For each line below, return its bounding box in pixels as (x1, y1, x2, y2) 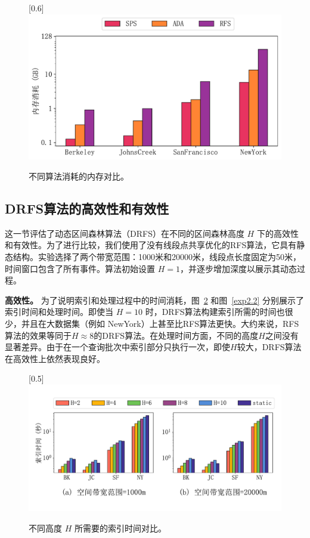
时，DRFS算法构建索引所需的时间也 (145, 305, 285, 318)
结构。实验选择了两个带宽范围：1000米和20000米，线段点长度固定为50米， (13, 251, 301, 263)
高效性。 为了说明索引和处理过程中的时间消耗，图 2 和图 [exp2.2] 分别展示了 (5, 293, 305, 306)
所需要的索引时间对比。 (74, 521, 166, 534)
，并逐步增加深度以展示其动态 (179, 262, 297, 274)
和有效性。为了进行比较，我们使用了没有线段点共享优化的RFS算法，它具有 (5, 239, 297, 251)
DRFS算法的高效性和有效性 (5, 199, 169, 218)
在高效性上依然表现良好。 (5, 352, 105, 364)
